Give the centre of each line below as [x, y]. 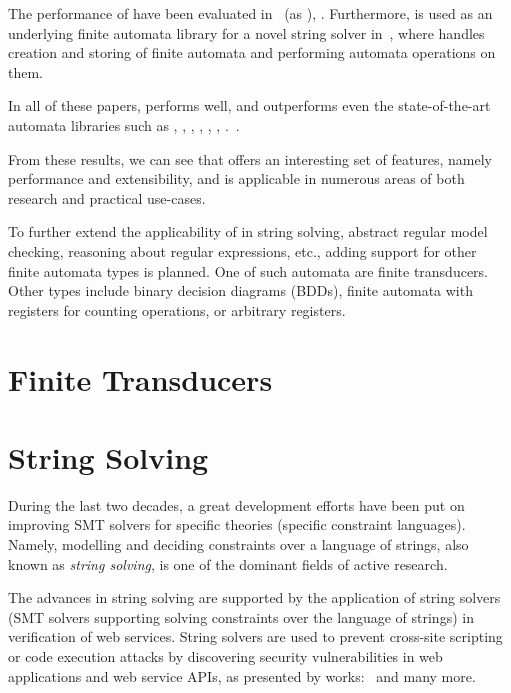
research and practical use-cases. [107, 197]
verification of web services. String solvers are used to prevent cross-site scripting [255, 636]
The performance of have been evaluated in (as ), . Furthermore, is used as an [250, 13]
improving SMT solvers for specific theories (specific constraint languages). [237, 524]
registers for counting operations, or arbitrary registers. [177, 309]
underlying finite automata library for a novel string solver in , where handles [246, 32]
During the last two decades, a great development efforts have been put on [236, 504]
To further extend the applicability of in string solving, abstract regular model [248, 231]
